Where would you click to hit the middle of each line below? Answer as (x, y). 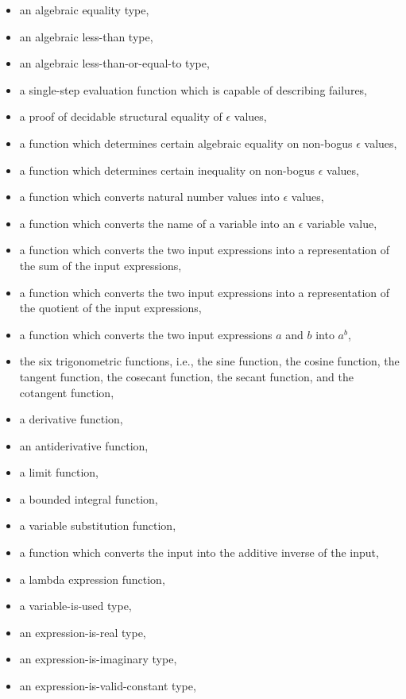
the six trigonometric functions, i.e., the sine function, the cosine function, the (209, 361)
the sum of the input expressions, (101, 265)
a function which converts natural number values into (149, 197)
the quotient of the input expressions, (110, 308)
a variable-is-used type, (75, 606)
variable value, (342, 223)
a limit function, (59, 472)
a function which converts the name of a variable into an (157, 223)
